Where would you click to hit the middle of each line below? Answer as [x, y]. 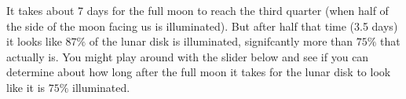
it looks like [34, 41]
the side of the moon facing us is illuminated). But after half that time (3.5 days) [202, 26]
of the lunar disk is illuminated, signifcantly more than [221, 41]
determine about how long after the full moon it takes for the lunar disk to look [199, 72]
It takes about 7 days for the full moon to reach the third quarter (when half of [198, 10]
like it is [26, 87]
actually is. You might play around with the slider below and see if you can [188, 56]
